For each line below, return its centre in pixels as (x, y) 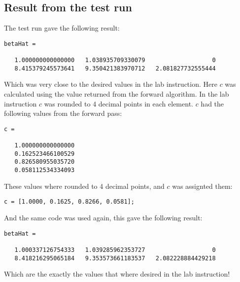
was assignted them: (202, 186)
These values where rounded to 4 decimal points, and (84, 186)
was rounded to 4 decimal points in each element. (119, 103)
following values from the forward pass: (63, 113)
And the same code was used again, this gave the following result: (103, 217)
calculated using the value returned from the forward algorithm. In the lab (117, 94)
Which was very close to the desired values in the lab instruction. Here (111, 84)
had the (212, 103)
